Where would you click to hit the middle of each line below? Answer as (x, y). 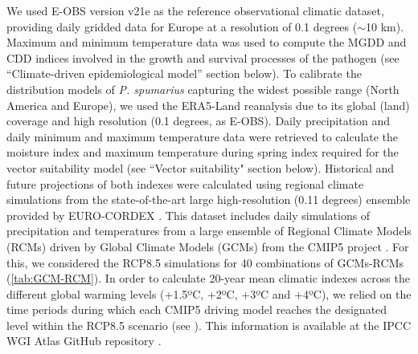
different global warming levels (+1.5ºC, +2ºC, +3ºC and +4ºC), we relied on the (209, 293)
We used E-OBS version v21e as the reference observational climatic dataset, (195, 10)
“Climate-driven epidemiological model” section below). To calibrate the (184, 73)
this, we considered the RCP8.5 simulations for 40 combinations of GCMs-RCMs (205, 262)
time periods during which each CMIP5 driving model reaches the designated (197, 309)
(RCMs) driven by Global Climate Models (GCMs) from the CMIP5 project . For (208, 246)
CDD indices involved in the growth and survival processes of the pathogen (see (203, 57)
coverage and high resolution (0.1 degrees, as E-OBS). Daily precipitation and (198, 121)
